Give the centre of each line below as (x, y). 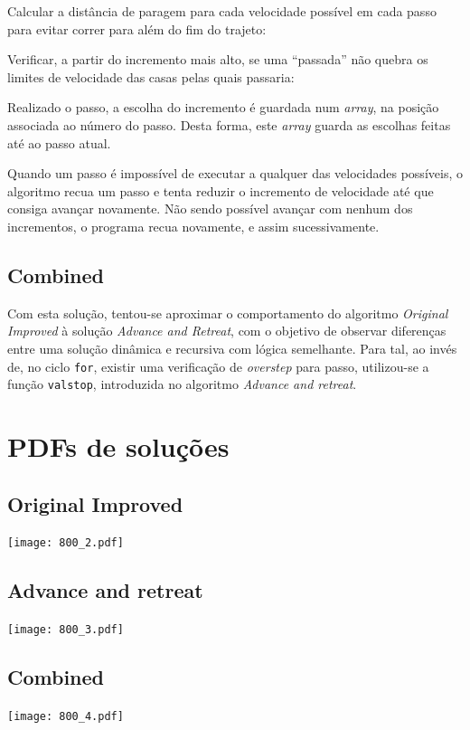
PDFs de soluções (118, 446)
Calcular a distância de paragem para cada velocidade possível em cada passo (222, 11)
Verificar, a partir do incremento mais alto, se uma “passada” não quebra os (218, 59)
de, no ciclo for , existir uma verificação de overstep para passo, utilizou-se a (218, 366)
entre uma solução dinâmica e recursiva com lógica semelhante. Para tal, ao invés (232, 348)
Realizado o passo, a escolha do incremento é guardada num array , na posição (223, 107)
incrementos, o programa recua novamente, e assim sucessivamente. (193, 226)
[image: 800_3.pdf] (66, 630)
